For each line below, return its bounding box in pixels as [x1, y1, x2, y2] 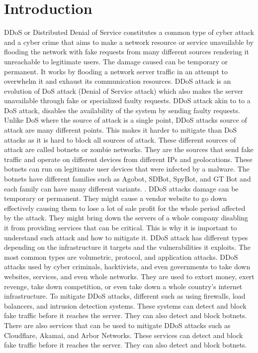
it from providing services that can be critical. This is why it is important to [4, 222, 237, 232]
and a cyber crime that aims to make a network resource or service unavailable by [4, 36, 254, 47]
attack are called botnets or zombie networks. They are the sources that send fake [4, 144, 254, 155]
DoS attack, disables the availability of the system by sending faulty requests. [4, 105, 240, 115]
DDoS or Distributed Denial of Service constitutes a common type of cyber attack [4, 27, 254, 37]
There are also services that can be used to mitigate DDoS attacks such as [4, 320, 231, 330]
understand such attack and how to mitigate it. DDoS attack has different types [4, 232, 248, 242]
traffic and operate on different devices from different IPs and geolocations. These [4, 154, 253, 164]
